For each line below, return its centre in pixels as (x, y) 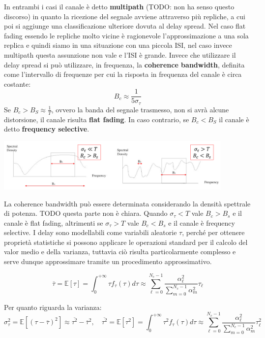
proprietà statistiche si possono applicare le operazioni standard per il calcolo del (126, 242)
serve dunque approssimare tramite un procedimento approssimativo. (108, 261)
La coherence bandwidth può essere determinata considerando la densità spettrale (127, 203)
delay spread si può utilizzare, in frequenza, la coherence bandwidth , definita (124, 64)
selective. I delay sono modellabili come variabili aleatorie (90, 232)
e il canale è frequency (202, 222)
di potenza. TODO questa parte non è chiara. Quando (86, 213)
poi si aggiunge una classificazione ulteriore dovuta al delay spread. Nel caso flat (125, 26)
